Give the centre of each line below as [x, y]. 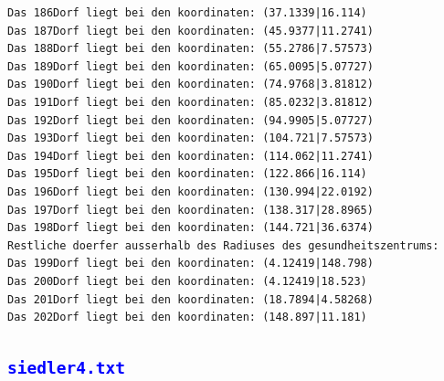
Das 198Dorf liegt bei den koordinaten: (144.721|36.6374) [190, 228]
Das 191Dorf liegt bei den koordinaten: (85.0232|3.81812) [190, 102]
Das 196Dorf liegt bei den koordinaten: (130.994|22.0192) [190, 191]
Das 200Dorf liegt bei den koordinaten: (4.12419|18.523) [187, 281]
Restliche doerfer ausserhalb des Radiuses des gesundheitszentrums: [223, 245]
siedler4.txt [66, 368]
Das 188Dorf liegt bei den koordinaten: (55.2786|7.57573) [190, 49]
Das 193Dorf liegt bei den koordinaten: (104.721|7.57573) [190, 138]
